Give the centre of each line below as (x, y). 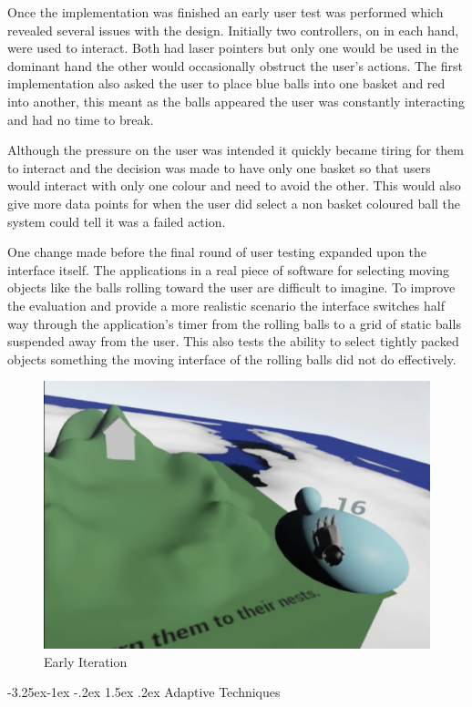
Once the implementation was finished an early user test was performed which (226, 12)
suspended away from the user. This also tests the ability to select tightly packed (233, 341)
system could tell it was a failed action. (117, 221)
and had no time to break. (81, 119)
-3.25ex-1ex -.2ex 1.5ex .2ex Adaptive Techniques (144, 692)
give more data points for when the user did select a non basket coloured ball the (234, 203)
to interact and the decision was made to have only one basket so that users (219, 167)
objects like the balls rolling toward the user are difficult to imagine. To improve (231, 287)
